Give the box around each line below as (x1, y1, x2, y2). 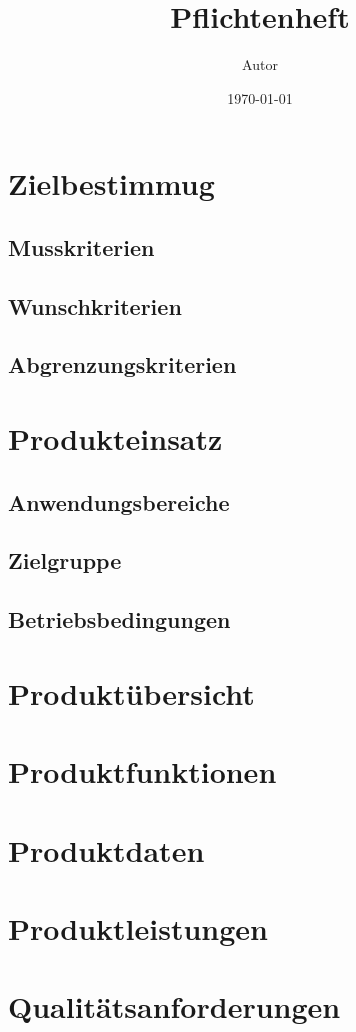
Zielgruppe (8, 545, 122, 576)
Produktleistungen (8, 907, 268, 948)
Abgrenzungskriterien (8, 349, 237, 380)
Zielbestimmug (8, 163, 215, 204)
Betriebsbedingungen (8, 604, 231, 635)
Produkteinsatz (8, 418, 223, 459)
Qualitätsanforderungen (8, 986, 341, 1027)
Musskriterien (8, 231, 155, 262)
